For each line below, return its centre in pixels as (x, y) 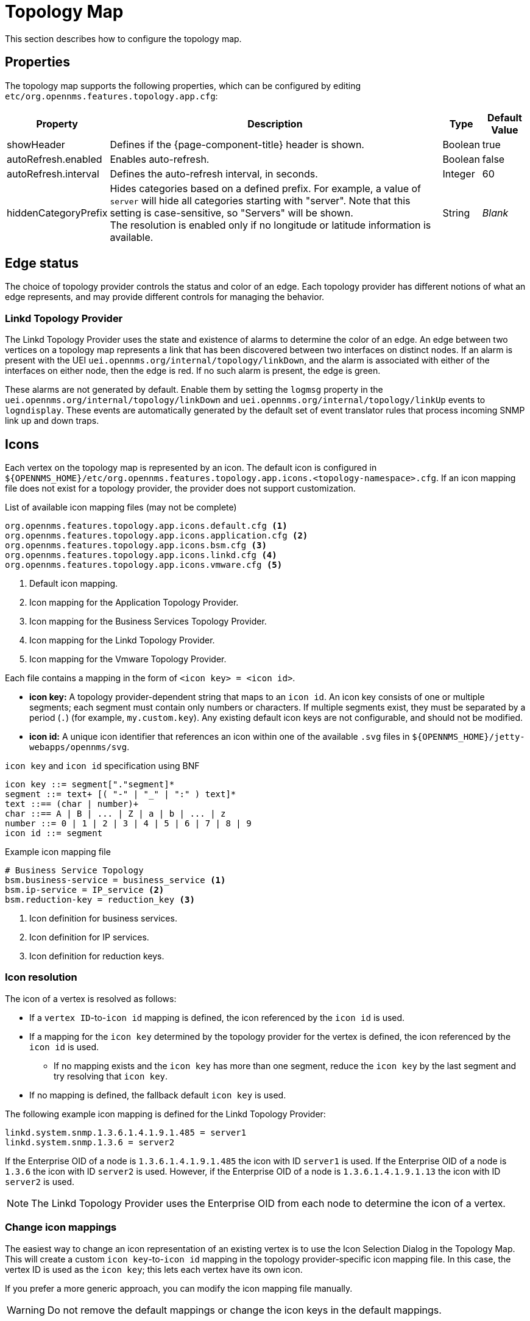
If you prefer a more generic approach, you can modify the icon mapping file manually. (179, 1288)
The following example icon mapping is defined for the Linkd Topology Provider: (165, 1114)
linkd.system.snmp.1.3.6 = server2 (90, 1142)
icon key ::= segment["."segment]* (90, 785)
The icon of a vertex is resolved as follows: (91, 998)
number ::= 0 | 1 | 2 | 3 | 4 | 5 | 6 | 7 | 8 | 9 (128, 824)
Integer (459, 174)
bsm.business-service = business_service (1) (115, 880)
